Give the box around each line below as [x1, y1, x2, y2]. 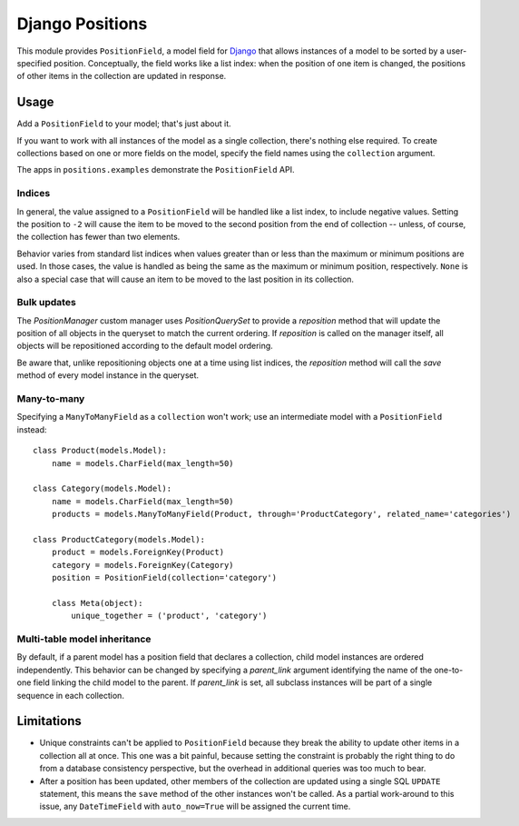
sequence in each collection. [16, 690, 124, 701]
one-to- [434, 664, 464, 675]
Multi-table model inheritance [16, 632, 152, 645]
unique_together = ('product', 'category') [71, 611, 268, 622]
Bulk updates [16, 296, 76, 309]
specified [16, 57, 52, 68]
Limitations [16, 713, 82, 729]
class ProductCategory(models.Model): [33, 534, 206, 544]
